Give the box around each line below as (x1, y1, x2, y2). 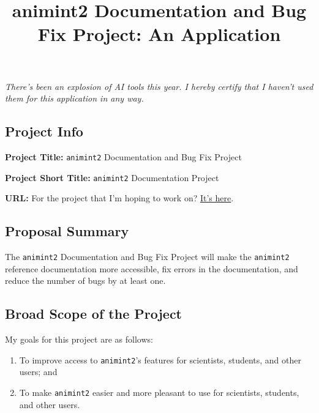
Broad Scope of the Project (5, 304, 182, 323)
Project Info (5, 122, 83, 141)
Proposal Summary (5, 221, 129, 240)
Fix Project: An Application (37, 21, 281, 47)
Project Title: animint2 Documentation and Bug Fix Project (5, 150, 242, 163)
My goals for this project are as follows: (5, 333, 153, 346)
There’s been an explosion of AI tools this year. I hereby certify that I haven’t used (5, 80, 313, 92)
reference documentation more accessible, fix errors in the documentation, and (5, 262, 298, 275)
